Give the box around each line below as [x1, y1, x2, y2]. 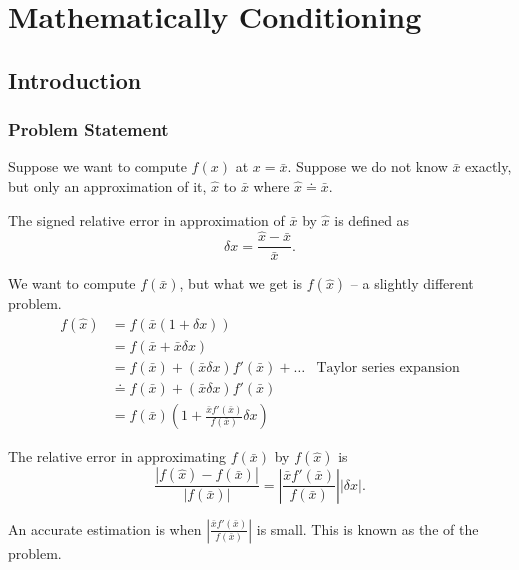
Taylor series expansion [316, 361, 460, 376]
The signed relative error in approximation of [8, 209, 285, 230]
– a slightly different [350, 273, 474, 294]
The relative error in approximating [8, 446, 226, 467]
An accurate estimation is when [8, 518, 202, 539]
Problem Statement [8, 117, 169, 142]
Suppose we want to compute [8, 156, 187, 177]
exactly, [465, 156, 512, 177]
